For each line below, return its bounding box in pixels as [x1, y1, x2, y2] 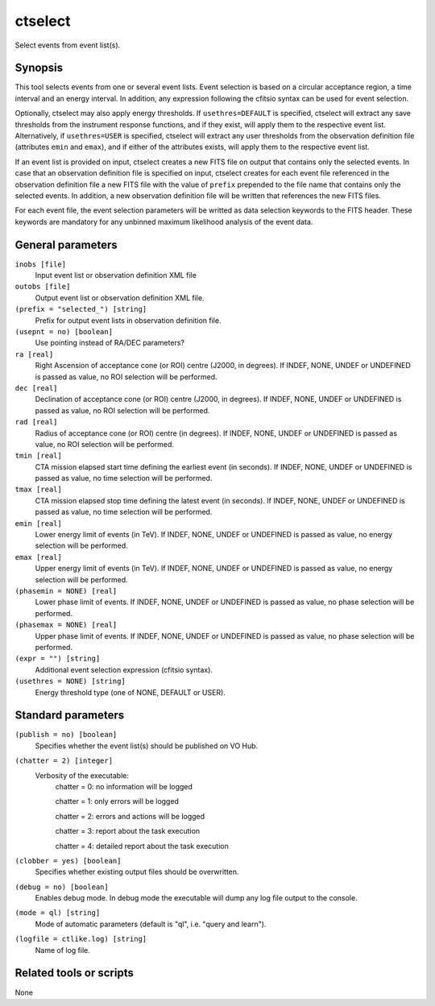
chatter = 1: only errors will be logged [55, 797, 179, 806]
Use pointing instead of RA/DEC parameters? [35, 338, 185, 348]
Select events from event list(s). [14, 40, 121, 50]
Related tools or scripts [14, 967, 135, 980]
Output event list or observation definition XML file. [35, 292, 205, 302]
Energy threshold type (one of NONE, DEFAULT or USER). [35, 687, 226, 697]
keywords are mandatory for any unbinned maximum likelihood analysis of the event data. [14, 217, 313, 226]
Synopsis [14, 61, 64, 75]
